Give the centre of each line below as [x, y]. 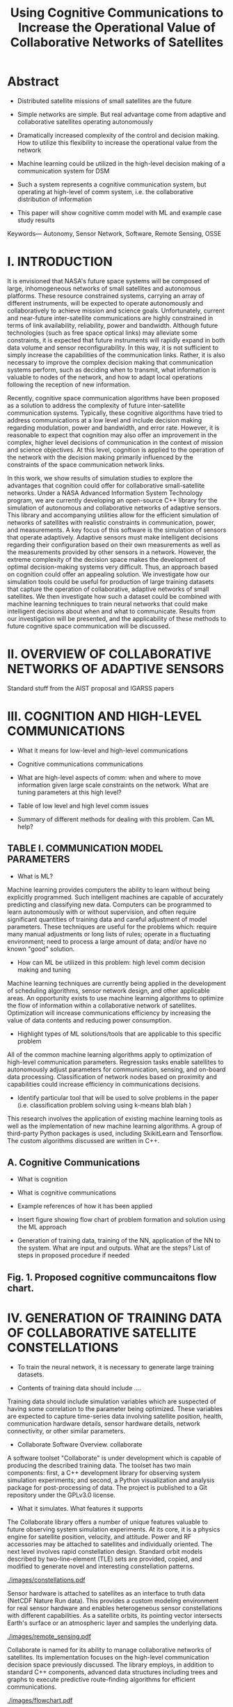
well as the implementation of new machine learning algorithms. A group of [115, 1126]
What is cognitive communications [67, 1193]
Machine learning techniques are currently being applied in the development [116, 983]
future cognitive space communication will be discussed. [89, 626]
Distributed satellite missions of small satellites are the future [104, 101]
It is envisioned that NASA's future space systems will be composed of [109, 281]
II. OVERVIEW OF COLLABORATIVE [110, 654]
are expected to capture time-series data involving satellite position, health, [115, 1416]
